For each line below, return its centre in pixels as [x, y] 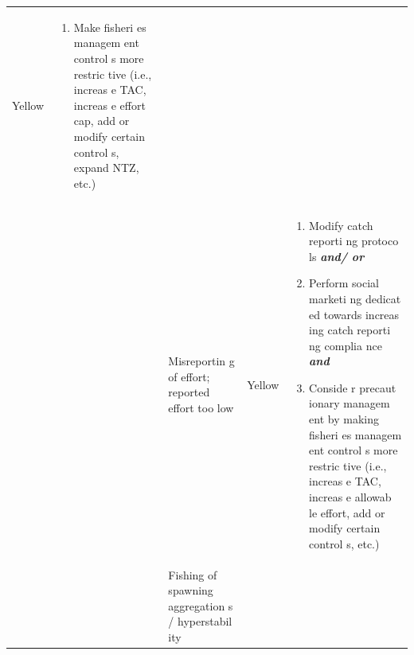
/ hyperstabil [200, 621]
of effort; [189, 376]
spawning [191, 590]
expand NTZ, [106, 168]
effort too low [201, 408]
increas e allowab [350, 497]
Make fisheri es [110, 27]
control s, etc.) [344, 543]
